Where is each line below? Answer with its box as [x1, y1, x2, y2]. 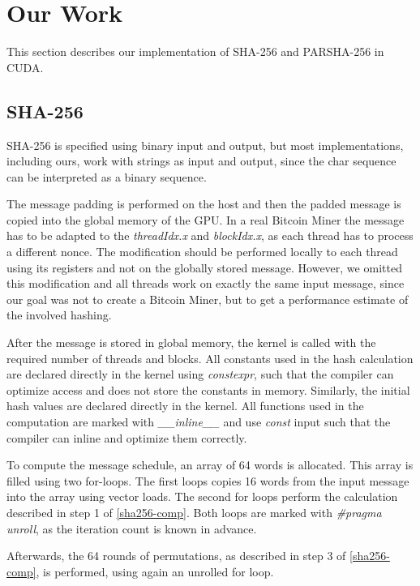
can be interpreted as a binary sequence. [6, 168, 207, 185]
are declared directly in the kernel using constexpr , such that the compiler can [6, 366, 394, 383]
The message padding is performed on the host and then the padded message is [6, 195, 401, 212]
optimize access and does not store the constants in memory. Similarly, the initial [6, 381, 410, 398]
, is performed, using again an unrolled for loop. [36, 562, 274, 580]
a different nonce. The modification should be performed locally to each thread [6, 243, 398, 260]
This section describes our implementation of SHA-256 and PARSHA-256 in [6, 43, 384, 60]
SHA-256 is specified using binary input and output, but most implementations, [6, 136, 404, 153]
